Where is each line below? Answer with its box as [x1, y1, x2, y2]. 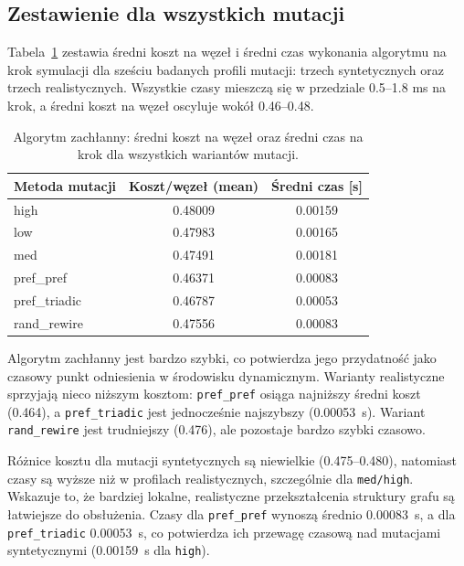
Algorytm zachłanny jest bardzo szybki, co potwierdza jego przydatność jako [7, 347, 437, 367]
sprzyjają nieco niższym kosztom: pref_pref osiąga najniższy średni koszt [7, 384, 421, 403]
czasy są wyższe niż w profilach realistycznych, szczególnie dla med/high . [7, 468, 414, 487]
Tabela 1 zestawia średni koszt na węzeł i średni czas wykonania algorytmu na [7, 42, 447, 61]
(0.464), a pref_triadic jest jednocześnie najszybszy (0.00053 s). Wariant [7, 401, 426, 421]
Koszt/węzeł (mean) [129, 176, 259, 195]
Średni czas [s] [271, 176, 363, 195]
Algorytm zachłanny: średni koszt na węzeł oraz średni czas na [13, 126, 364, 145]
